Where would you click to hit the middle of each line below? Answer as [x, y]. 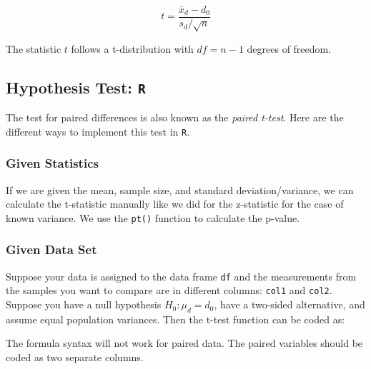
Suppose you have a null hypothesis [84, 304]
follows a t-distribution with [132, 48]
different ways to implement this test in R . [98, 131]
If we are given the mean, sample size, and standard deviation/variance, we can [180, 189]
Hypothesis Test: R [76, 87]
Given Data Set [51, 249]
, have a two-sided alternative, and [290, 304]
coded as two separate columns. [75, 357]
